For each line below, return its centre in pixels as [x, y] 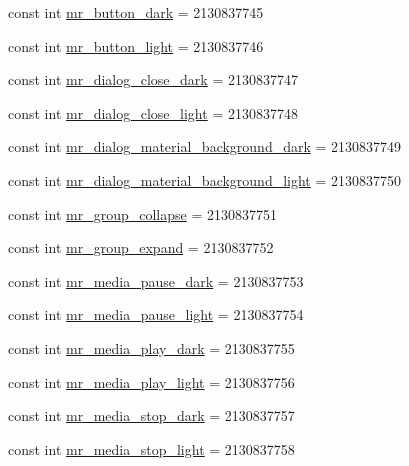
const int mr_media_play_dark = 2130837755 [151, 347]
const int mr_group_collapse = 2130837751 [142, 213]
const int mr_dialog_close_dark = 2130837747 [153, 79]
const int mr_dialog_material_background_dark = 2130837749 [205, 146]
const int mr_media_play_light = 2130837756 [151, 381]
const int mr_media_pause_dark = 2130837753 [156, 280]
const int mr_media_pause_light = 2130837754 [156, 314]
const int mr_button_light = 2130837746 [136, 45]
